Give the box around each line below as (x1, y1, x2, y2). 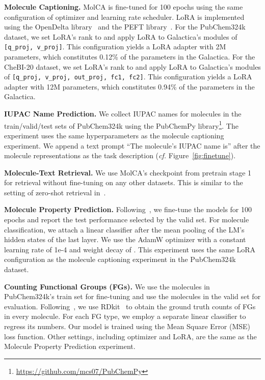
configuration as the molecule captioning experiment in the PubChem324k (4, 254, 236, 265)
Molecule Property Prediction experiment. (4, 341, 136, 352)
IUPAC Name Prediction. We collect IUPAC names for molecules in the (4, 108, 242, 119)
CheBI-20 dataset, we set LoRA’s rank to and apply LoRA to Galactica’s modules (4, 61, 261, 72)
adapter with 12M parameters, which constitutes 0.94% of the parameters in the (4, 81, 255, 92)
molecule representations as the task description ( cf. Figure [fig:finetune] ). (4, 150, 236, 161)
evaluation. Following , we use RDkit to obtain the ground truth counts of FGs (4, 301, 256, 311)
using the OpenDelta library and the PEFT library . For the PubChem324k (4, 21, 246, 32)
